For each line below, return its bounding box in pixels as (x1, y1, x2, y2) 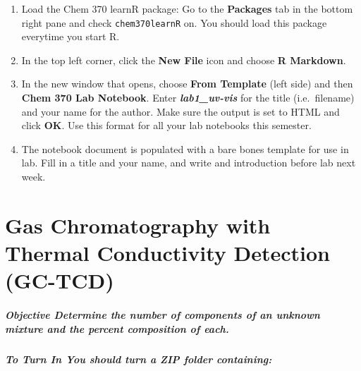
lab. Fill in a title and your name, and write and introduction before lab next (21, 155, 356, 170)
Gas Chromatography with (5, 210, 271, 239)
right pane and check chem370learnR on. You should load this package (21, 15, 327, 30)
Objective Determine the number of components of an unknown (5, 307, 320, 322)
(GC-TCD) (5, 266, 114, 295)
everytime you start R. (21, 29, 120, 44)
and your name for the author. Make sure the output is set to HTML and (21, 104, 340, 118)
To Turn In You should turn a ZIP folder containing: (5, 351, 272, 366)
